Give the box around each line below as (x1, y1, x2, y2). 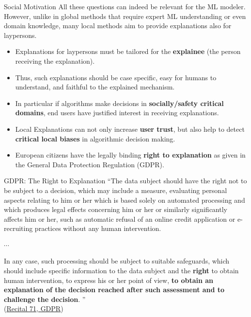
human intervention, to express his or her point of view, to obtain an (4, 275, 214, 285)
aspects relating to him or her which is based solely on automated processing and (4, 194, 245, 205)
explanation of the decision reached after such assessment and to (4, 284, 225, 295)
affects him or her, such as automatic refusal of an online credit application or (4, 213, 235, 224)
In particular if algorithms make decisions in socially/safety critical (15, 98, 224, 108)
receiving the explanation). (15, 55, 95, 66)
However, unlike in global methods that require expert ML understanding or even (4, 11, 246, 21)
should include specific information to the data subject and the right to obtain (4, 265, 239, 276)
